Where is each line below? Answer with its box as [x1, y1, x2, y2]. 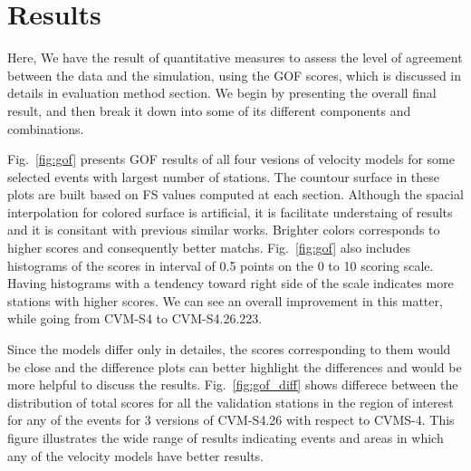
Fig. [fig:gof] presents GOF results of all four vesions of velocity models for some [7, 149, 455, 168]
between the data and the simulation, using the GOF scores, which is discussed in [7, 65, 462, 84]
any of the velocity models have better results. [7, 446, 264, 465]
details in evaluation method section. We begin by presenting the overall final [7, 83, 437, 102]
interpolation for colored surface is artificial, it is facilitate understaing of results [7, 202, 453, 221]
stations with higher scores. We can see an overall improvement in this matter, [7, 291, 443, 310]
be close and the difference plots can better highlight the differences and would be [7, 357, 462, 376]
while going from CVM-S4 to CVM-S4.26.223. [7, 309, 263, 328]
